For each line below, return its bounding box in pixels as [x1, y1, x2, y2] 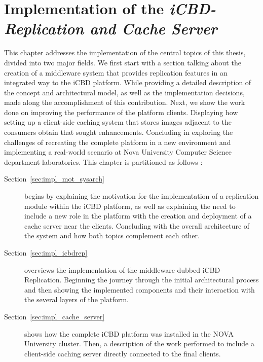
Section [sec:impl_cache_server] [4, 311, 105, 321]
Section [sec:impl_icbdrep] [4, 247, 88, 258]
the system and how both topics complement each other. [24, 230, 200, 241]
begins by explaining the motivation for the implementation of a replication [24, 191, 259, 201]
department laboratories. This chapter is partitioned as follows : [4, 156, 203, 167]
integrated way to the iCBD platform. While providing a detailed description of [4, 77, 251, 88]
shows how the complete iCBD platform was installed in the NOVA [24, 328, 234, 339]
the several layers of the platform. [24, 294, 129, 305]
